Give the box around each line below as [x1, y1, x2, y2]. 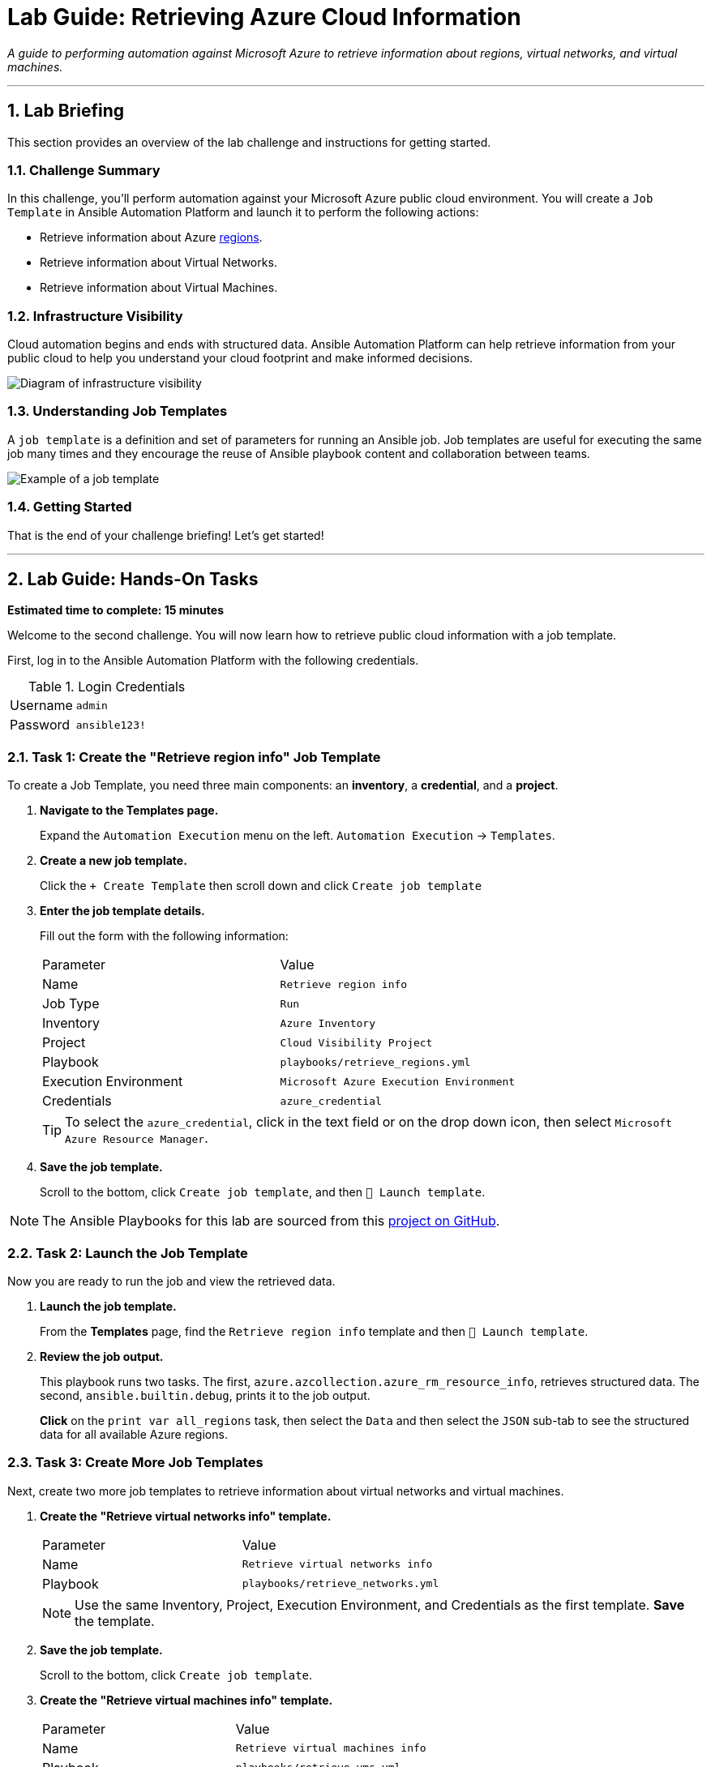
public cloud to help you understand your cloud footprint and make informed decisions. [7, 351, 473, 366]
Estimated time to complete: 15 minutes [7, 603, 224, 618]
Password [10, 717, 71, 734]
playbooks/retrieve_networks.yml [242, 1577, 439, 1590]
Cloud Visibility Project [280, 1036, 433, 1049]
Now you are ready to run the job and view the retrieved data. [7, 1273, 336, 1288]
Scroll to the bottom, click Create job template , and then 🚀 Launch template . [40, 1185, 486, 1200]
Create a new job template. [40, 854, 187, 868]
